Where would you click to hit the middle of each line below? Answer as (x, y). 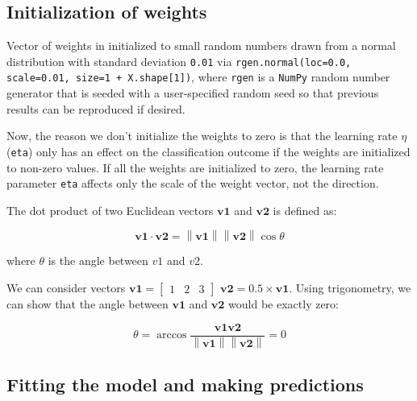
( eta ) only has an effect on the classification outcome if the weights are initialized (208, 151)
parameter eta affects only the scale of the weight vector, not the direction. (193, 183)
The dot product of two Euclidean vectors (110, 210)
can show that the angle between (88, 303)
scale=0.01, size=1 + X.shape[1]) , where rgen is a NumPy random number (198, 77)
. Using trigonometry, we (350, 287)
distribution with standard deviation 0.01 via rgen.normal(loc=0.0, (179, 61)
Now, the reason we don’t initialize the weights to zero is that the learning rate (202, 136)
